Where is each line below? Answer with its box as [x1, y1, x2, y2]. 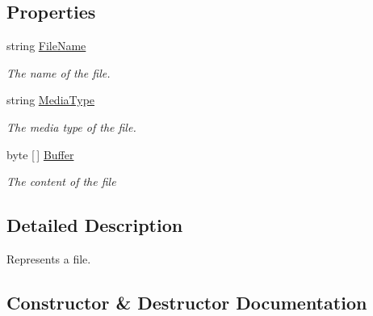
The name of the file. [6, 64, 111, 81]
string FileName [6, 37, 86, 54]
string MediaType [6, 91, 95, 108]
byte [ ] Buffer [6, 145, 74, 162]
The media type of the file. [6, 118, 136, 135]
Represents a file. [6, 250, 91, 267]
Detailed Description [6, 213, 183, 238]
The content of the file [6, 173, 116, 190]
